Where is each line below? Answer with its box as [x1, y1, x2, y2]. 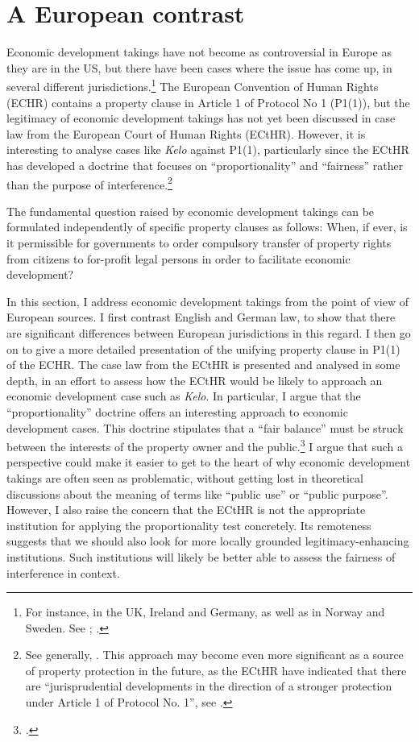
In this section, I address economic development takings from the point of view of [6, 292, 409, 309]
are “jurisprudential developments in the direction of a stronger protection [25, 678, 392, 694]
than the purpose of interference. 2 [6, 173, 172, 193]
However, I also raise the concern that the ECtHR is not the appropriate [6, 501, 366, 518]
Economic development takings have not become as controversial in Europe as [6, 44, 392, 60]
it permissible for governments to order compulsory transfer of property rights [6, 234, 392, 251]
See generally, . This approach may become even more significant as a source [25, 646, 404, 663]
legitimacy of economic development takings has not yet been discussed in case [6, 110, 396, 126]
